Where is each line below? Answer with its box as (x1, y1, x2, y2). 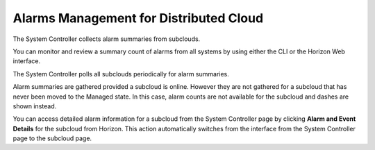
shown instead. (12, 101, 57, 110)
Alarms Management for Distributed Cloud (12, 10, 264, 26)
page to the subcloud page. (12, 134, 92, 142)
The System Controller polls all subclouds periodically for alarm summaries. (12, 69, 229, 78)
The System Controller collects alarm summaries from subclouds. (12, 35, 201, 43)
